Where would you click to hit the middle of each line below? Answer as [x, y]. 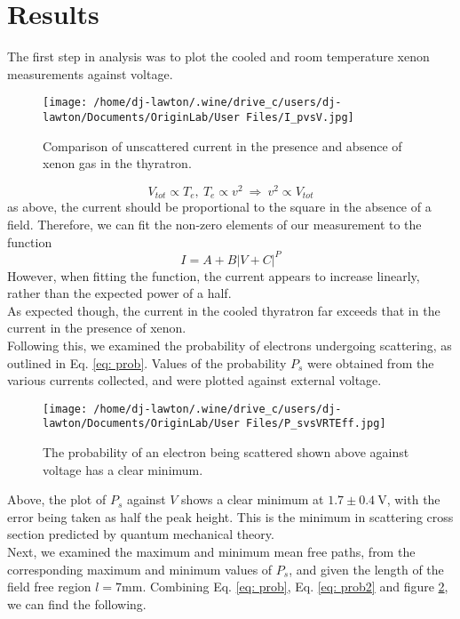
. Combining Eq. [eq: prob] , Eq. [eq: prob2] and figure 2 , [295, 587]
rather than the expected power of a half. [119, 293]
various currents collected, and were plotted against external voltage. [194, 380]
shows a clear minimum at [253, 499]
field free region [49, 587]
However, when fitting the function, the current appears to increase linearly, [214, 275]
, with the [413, 499]
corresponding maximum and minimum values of [140, 569]
